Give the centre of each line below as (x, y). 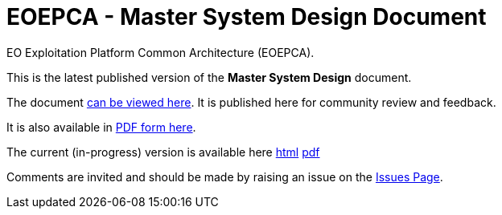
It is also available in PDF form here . (101, 127)
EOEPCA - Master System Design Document (247, 17)
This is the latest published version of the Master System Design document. (209, 77)
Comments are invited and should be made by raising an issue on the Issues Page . (225, 176)
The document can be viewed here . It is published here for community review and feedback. (251, 102)
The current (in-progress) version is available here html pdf (163, 152)
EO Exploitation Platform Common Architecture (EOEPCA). (160, 52)
